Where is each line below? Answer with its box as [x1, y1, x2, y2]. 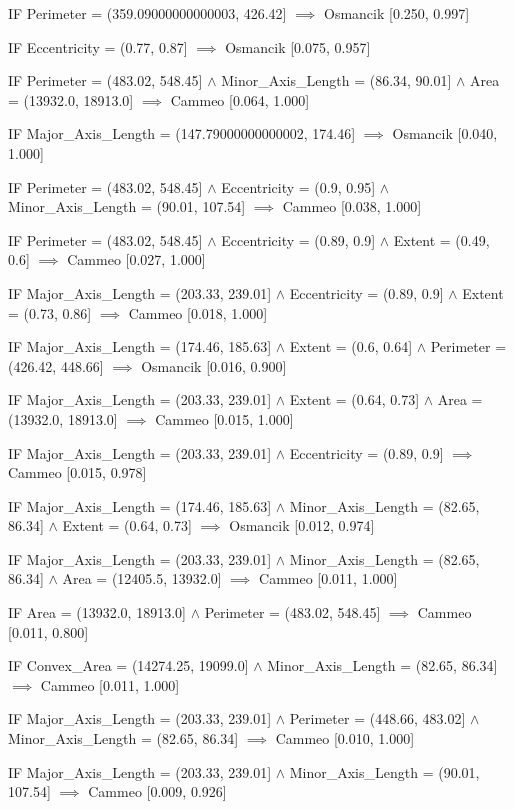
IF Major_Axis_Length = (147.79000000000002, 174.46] [8, 123, 356, 144]
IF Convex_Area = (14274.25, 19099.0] [8, 655, 249, 676]
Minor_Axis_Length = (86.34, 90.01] [221, 70, 452, 91]
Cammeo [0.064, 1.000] [170, 89, 310, 110]
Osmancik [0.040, [392, 123, 498, 144]
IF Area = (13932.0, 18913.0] [8, 602, 186, 623]
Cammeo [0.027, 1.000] [67, 249, 206, 270]
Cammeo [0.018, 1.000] [128, 302, 268, 323]
